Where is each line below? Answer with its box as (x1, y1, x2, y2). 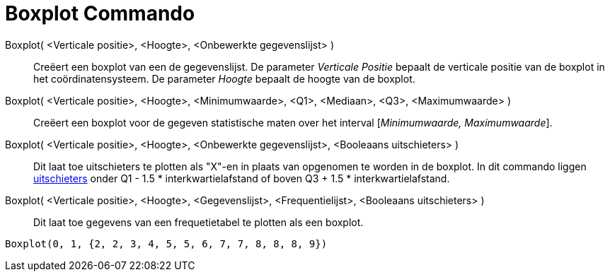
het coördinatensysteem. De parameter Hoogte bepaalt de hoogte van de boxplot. (33, 72, 415, 85)
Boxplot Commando (5, 1, 195, 25)
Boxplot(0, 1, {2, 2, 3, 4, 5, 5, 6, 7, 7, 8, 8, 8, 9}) (5, 237, 328, 249)
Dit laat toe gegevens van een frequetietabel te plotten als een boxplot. (33, 216, 364, 228)
